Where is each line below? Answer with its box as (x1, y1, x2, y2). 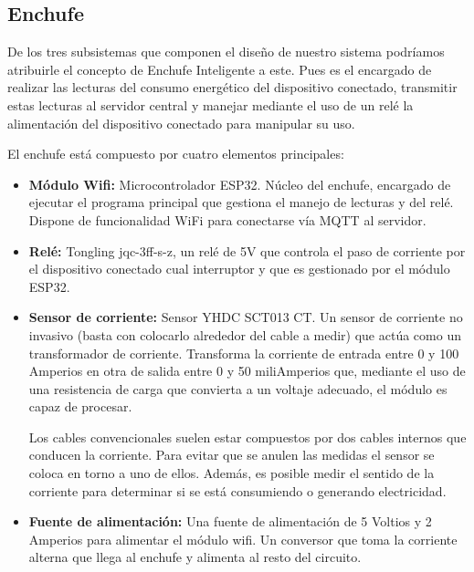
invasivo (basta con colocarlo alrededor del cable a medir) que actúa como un (28, 325, 461, 344)
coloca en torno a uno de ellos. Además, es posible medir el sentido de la (28, 463, 435, 483)
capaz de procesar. (28, 397, 132, 416)
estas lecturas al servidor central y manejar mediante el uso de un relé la (7, 95, 414, 114)
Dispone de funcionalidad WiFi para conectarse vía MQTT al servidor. (28, 210, 427, 229)
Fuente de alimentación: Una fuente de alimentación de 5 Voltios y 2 (28, 512, 432, 531)
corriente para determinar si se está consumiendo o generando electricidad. (28, 481, 447, 500)
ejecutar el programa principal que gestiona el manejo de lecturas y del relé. (28, 192, 454, 212)
